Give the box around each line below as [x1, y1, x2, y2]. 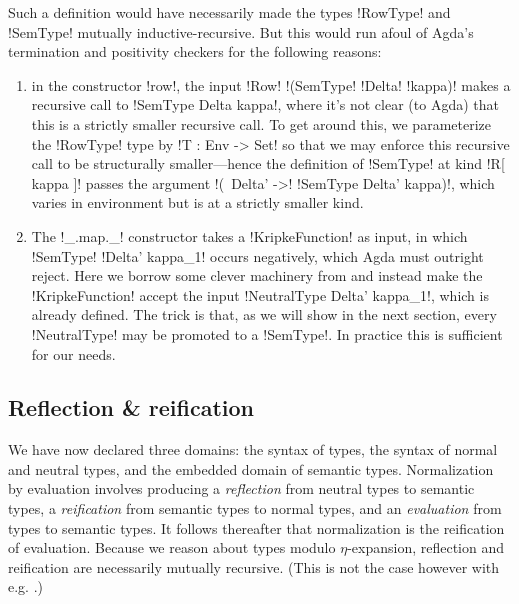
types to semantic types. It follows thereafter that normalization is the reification [8, 517, 505, 538]
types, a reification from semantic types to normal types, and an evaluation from [8, 498, 502, 519]
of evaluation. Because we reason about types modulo [8, 537, 336, 558]
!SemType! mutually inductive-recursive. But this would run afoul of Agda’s [8, 21, 474, 42]
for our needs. [31, 343, 116, 364]
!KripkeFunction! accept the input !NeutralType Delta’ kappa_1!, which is [31, 284, 489, 305]
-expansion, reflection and [347, 537, 504, 558]
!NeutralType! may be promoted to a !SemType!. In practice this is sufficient [31, 323, 503, 344]
